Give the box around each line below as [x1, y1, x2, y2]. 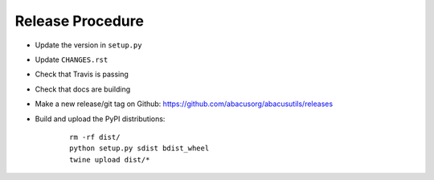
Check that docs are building [35, 84, 131, 94]
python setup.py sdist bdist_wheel [69, 144, 210, 153]
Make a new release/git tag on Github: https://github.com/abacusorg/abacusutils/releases [35, 99, 334, 108]
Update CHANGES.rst [35, 55, 108, 64]
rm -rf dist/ [69, 133, 121, 141]
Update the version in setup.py [35, 40, 142, 50]
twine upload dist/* [69, 155, 150, 164]
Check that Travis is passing [35, 69, 129, 80]
